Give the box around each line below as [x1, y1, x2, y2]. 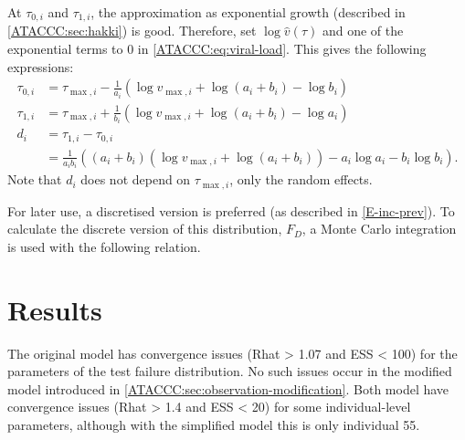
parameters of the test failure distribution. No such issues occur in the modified [7, 361, 452, 381]
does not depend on [80, 170, 191, 189]
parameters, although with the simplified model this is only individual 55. [7, 414, 420, 434]
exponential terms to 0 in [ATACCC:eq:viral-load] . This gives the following [7, 39, 427, 58]
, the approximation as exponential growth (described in [90, 3, 406, 21]
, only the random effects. [229, 170, 373, 189]
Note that [7, 170, 62, 189]
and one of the [322, 21, 404, 40]
